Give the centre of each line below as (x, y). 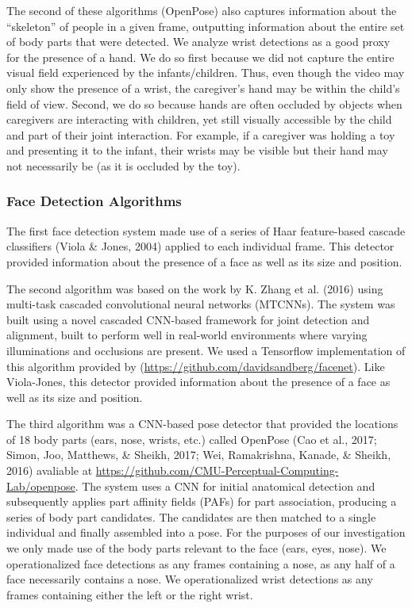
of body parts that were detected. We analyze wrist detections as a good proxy (198, 42)
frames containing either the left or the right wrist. (130, 594)
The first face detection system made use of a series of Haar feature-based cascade (206, 230)
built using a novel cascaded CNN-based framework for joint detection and (188, 319)
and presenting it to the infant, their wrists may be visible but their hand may (197, 150)
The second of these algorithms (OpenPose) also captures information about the (202, 10)
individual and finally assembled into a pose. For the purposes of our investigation (206, 532)
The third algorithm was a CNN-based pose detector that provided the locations (202, 424)
